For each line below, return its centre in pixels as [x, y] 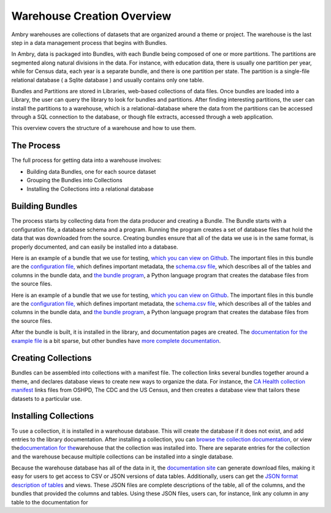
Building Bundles [44, 206]
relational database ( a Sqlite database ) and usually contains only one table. [108, 80]
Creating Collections [51, 358]
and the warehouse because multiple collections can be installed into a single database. [122, 457]
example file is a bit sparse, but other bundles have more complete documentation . [116, 341]
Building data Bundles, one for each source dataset [91, 171]
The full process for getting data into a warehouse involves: [86, 160]
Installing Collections [53, 416]
